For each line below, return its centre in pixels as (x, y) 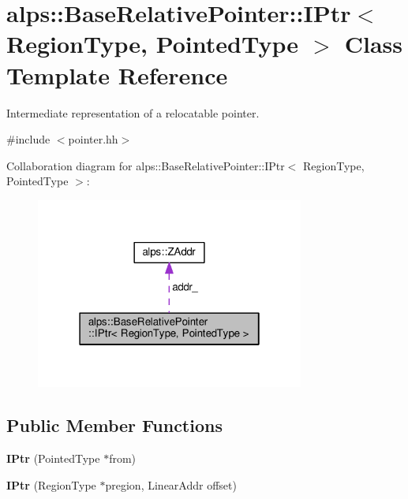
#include (28, 139)
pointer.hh (93, 139)
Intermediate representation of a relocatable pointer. (133, 112)
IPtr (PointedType (53, 458)
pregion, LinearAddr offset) (171, 484)
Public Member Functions (114, 425)
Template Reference (117, 74)
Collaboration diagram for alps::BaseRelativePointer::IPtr (146, 165)
